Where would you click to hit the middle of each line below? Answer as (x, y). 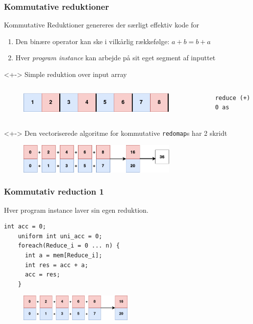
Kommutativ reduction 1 (54, 191)
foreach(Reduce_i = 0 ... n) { (69, 246)
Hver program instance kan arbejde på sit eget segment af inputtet (115, 58)
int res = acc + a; (56, 265)
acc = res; (42, 275)
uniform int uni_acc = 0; (60, 236)
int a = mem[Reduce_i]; (63, 255)
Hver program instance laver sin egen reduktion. (76, 210)
